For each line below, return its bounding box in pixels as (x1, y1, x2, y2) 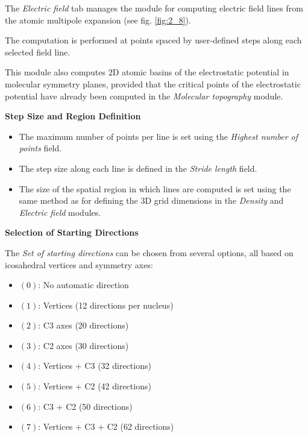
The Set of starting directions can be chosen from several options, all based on (5, 246, 294, 259)
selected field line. (5, 45, 71, 58)
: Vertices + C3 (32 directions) (38, 359, 151, 372)
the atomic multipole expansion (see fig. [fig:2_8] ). (5, 13, 191, 26)
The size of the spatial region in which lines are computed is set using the (19, 182, 291, 195)
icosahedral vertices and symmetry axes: (5, 258, 153, 271)
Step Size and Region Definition (5, 110, 141, 122)
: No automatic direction (38, 278, 129, 291)
